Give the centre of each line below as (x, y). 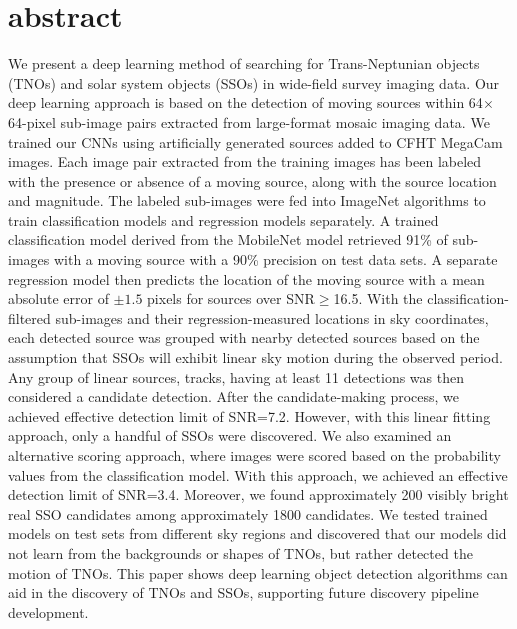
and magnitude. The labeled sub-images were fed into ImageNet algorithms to (247, 200)
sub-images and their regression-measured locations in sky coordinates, (272, 317)
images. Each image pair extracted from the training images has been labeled (245, 161)
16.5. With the (378, 298)
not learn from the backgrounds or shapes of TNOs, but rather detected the (240, 552)
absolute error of (58, 298)
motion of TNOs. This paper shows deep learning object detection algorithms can (258, 572)
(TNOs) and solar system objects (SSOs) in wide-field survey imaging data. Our (254, 82)
